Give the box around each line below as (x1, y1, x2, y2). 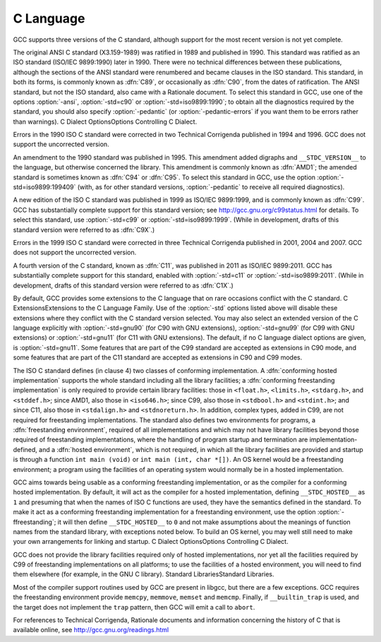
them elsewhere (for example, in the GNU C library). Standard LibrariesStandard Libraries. (13, 570, 274, 578)
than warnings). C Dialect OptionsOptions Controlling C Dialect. (13, 117, 198, 126)
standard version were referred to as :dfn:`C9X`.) (13, 225, 155, 234)
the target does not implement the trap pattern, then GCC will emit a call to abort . (13, 602, 255, 611)
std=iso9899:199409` (13, 183, 76, 191)
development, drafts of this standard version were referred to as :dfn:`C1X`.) (13, 281, 234, 290)
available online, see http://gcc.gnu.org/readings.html (13, 626, 169, 634)
